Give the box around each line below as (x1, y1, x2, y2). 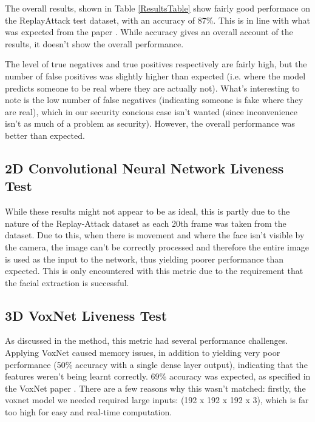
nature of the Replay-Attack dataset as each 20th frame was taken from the (5, 216, 286, 229)
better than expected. (5, 129, 85, 141)
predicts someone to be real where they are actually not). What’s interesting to (5, 81, 300, 94)
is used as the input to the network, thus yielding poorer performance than (5, 252, 284, 265)
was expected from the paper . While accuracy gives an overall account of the (5, 25, 293, 38)
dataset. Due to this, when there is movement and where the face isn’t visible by (5, 229, 305, 241)
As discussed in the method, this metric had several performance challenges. (5, 334, 288, 347)
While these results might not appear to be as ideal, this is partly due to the (5, 205, 290, 218)
